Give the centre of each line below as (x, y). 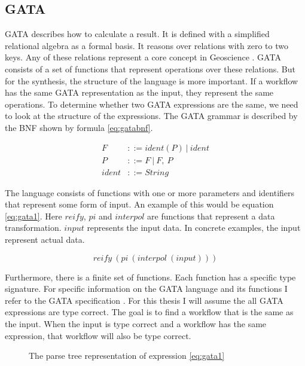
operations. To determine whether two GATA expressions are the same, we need (152, 104)
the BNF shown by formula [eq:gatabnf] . (79, 127)
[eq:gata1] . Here (33, 216)
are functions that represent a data (211, 216)
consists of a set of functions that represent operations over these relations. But (150, 68)
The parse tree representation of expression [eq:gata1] (127, 356)
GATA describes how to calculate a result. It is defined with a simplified (137, 34)
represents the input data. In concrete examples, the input (194, 228)
